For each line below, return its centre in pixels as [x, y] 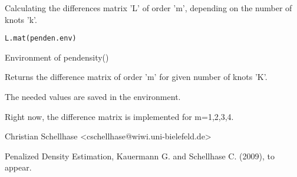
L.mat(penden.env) [41, 39]
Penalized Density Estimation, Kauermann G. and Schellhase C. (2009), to [140, 156]
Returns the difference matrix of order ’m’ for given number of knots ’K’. [136, 77]
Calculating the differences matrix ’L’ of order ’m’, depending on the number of [148, 8]
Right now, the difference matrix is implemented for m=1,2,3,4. [119, 116]
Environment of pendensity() [57, 57]
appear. [18, 167]
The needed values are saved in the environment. [93, 97]
